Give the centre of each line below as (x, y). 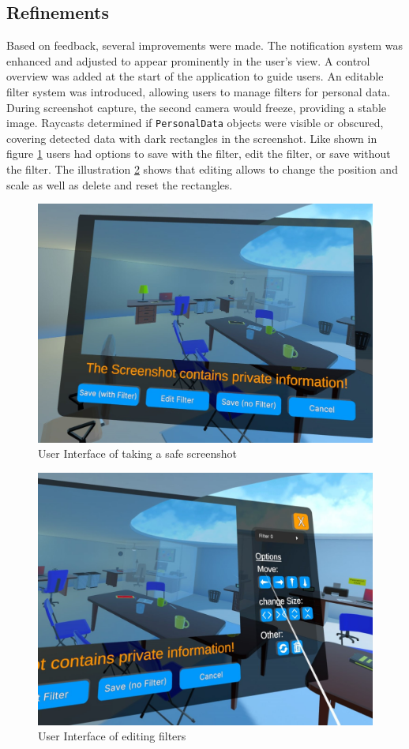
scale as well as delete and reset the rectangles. (120, 184)
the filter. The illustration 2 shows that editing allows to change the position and (202, 169)
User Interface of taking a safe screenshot (137, 453)
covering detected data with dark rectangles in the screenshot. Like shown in (192, 138)
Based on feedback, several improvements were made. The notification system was (204, 45)
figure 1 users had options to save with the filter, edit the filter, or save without (199, 154)
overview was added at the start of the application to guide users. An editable (195, 76)
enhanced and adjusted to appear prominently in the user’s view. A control (188, 60)
